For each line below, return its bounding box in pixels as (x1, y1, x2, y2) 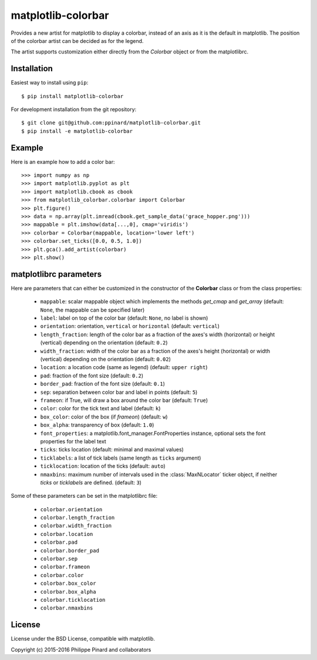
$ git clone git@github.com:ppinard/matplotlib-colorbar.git (21, 119, 201, 126)
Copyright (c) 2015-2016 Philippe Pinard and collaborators (11, 646, 151, 653)
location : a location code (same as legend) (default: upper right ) (40, 364, 208, 371)
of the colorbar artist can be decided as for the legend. (11, 37, 144, 44)
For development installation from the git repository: (11, 106, 137, 113)
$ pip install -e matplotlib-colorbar (21, 128, 133, 135)
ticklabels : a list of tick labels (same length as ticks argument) (40, 454, 201, 461)
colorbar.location (40, 531, 93, 537)
